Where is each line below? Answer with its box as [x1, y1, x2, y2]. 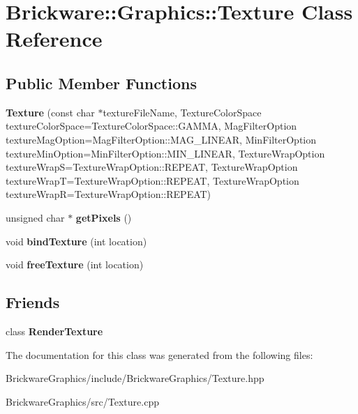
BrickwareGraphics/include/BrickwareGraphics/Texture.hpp [6, 371, 264, 385]
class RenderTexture [6, 323, 103, 338]
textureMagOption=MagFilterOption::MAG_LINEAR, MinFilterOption [6, 132, 317, 146]
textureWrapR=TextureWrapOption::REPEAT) [6, 187, 211, 201]
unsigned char [6, 210, 65, 224]
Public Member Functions [6, 72, 197, 93]
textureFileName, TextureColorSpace [103, 105, 262, 119]
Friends [6, 291, 60, 313]
